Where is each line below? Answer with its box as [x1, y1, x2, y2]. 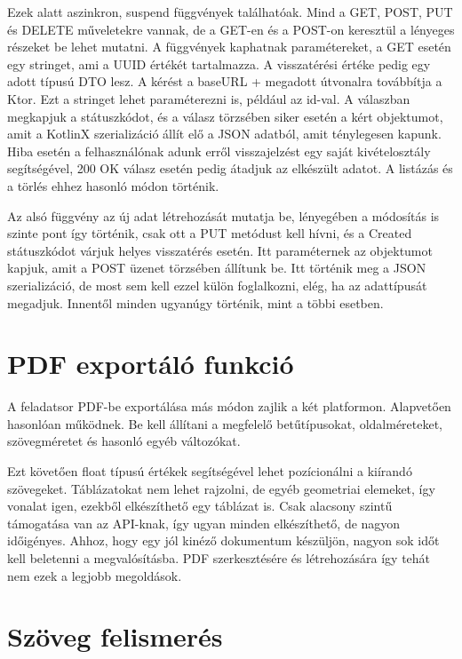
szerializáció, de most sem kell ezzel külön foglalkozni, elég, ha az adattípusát [7, 275, 427, 294]
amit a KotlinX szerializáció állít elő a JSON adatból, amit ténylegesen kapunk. [7, 124, 442, 143]
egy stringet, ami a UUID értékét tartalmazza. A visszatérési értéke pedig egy [7, 54, 431, 73]
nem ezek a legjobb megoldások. [7, 566, 182, 584]
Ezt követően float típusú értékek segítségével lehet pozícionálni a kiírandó [7, 462, 412, 480]
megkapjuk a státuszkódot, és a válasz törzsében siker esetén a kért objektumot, [7, 107, 443, 125]
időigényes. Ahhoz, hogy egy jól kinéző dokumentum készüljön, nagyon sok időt [7, 531, 440, 550]
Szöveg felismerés [7, 618, 223, 655]
